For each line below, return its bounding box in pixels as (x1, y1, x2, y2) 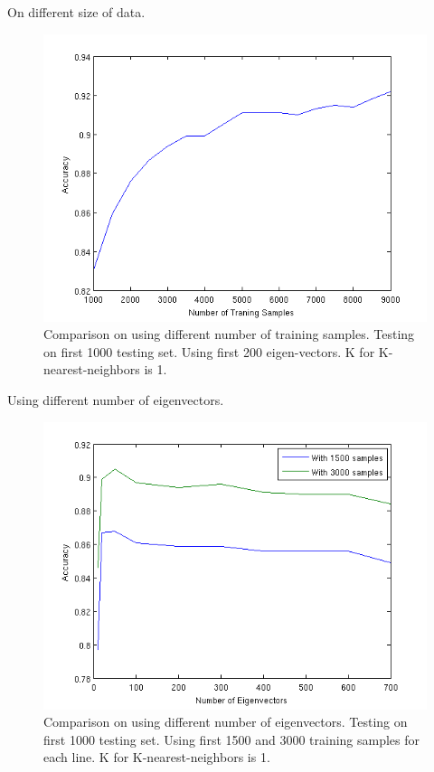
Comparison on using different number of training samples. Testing (43, 325, 415, 344)
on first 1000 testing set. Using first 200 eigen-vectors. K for (43, 342, 375, 361)
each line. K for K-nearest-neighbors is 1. (43, 748, 270, 767)
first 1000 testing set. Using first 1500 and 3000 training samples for (43, 730, 420, 748)
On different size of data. (7, 3, 146, 21)
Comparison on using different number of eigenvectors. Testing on (43, 712, 408, 731)
